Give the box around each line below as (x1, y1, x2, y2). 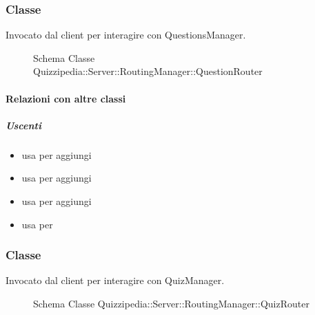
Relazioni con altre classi (6, 91, 126, 105)
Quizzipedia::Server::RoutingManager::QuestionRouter (33, 64, 263, 78)
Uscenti (6, 118, 41, 132)
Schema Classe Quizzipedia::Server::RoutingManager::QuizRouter (33, 296, 309, 310)
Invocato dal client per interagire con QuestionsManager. (6, 28, 246, 42)
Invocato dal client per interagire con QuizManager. (6, 273, 225, 287)
